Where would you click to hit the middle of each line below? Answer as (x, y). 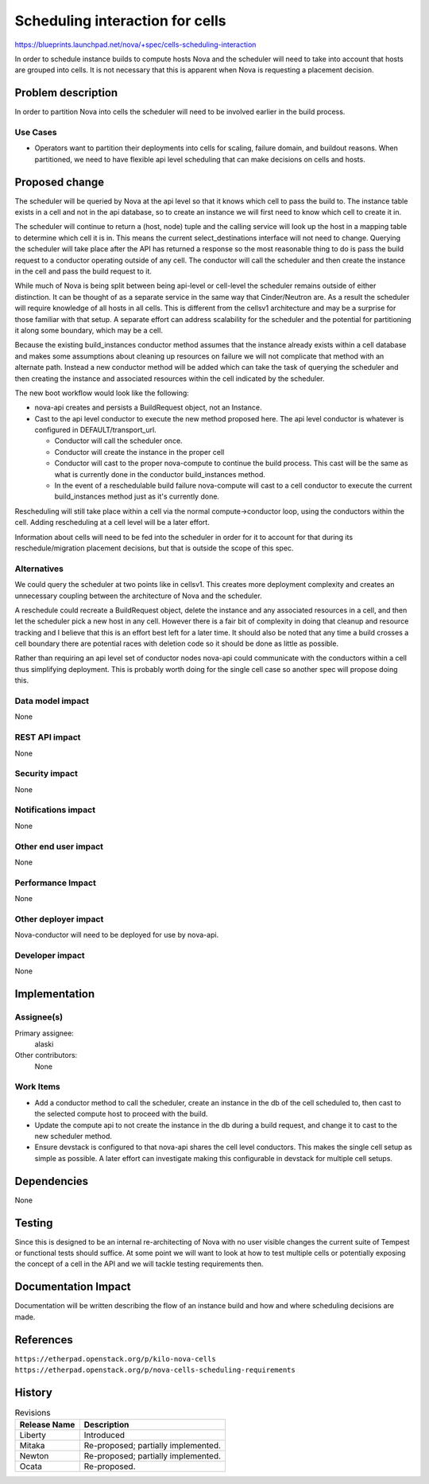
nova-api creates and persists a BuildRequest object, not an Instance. (148, 408)
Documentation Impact (73, 1287)
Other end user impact (59, 846)
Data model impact (52, 701)
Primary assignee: (44, 1033)
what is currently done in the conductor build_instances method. (160, 474)
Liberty (33, 1435)
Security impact (46, 774)
